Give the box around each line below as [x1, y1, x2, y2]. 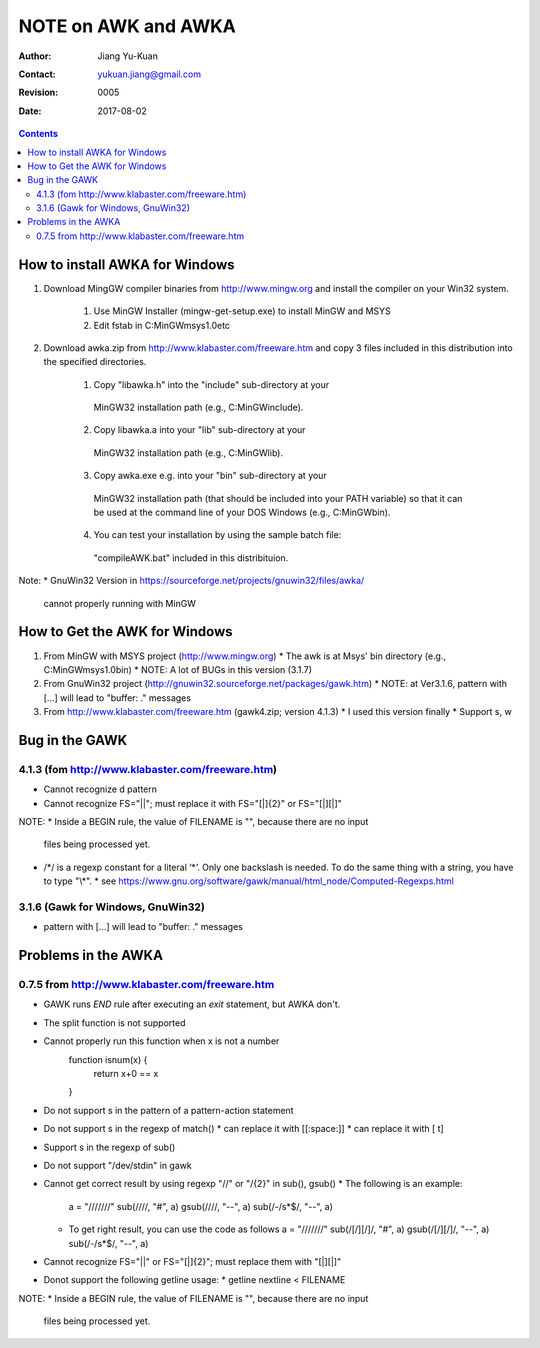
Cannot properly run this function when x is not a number [43, 1035, 280, 1047]
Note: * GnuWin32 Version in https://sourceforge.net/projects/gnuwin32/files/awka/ [18, 575, 365, 587]
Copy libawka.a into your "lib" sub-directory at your [93, 424, 306, 436]
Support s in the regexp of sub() [43, 1141, 176, 1153]
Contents [18, 128, 59, 140]
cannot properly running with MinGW [43, 597, 197, 609]
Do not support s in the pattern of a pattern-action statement [43, 1104, 294, 1116]
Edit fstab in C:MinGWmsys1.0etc [93, 319, 230, 331]
